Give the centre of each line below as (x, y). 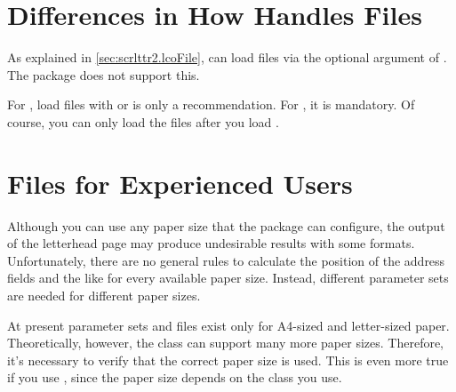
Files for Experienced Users (180, 183)
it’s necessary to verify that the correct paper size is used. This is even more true (228, 360)
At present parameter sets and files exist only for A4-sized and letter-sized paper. (228, 325)
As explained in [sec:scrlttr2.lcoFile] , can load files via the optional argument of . (227, 57)
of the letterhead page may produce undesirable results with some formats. (211, 243)
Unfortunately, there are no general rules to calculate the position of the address (226, 260)
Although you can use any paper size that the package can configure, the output (226, 225)
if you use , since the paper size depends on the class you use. (175, 377)
